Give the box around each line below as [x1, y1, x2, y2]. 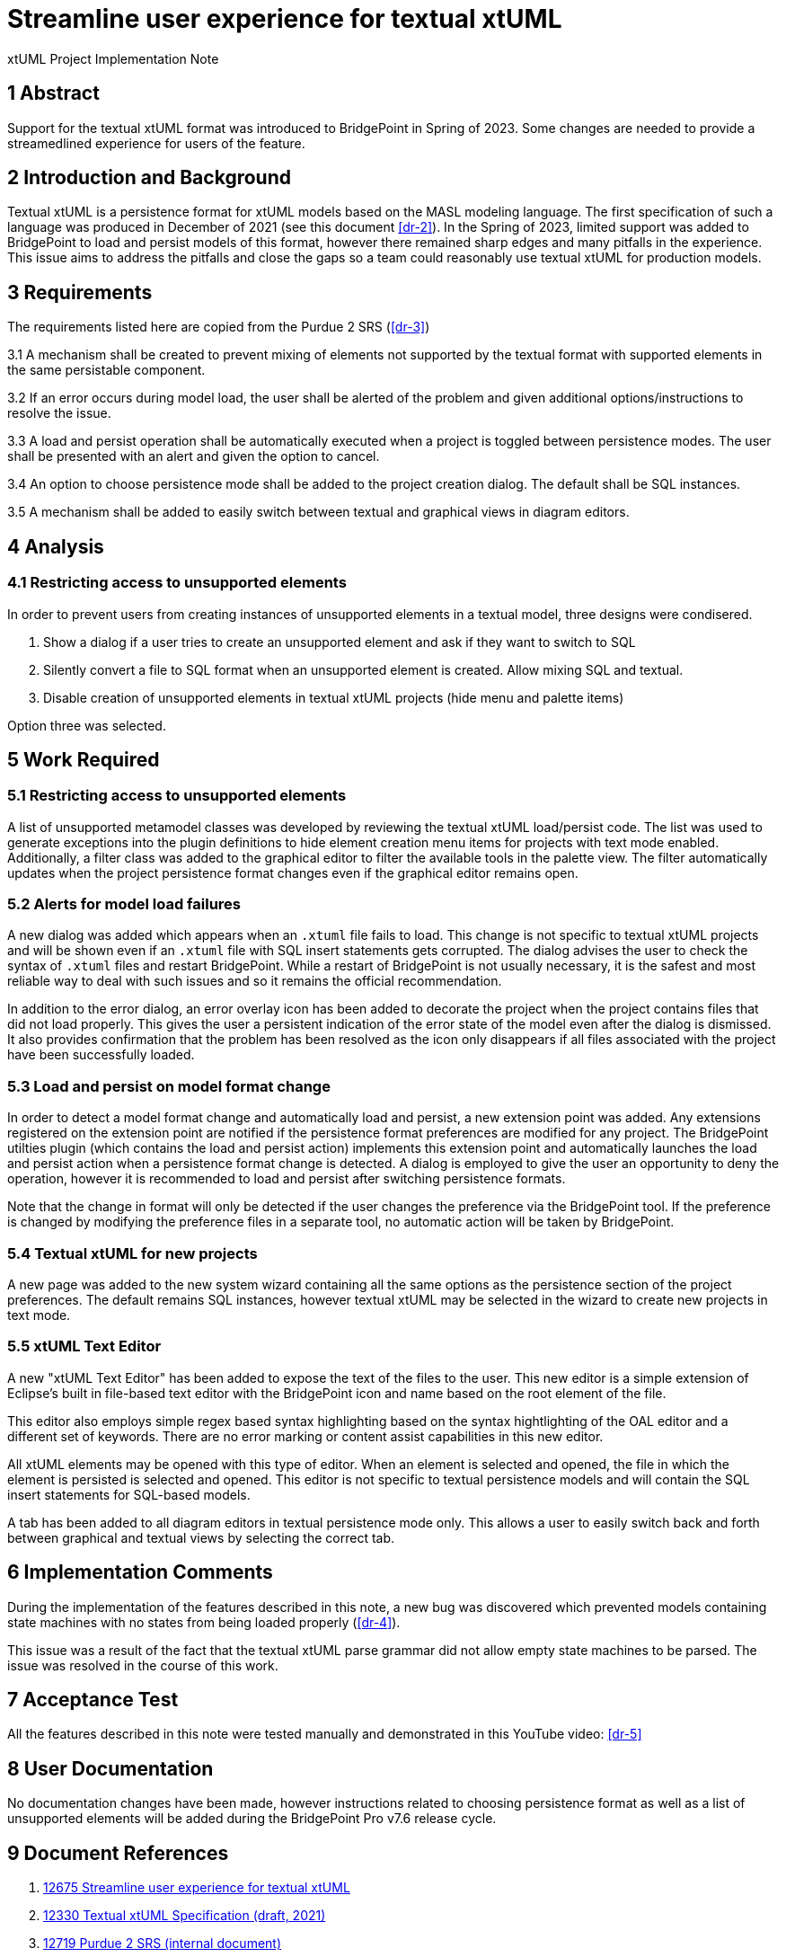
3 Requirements [7, 280, 153, 304]
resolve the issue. [7, 405, 111, 421]
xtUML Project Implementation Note [7, 50, 219, 66]
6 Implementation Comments [7, 1561, 273, 1584]
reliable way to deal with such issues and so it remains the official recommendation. [7, 973, 502, 989]
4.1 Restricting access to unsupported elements [7, 573, 347, 592]
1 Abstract [7, 82, 100, 105]
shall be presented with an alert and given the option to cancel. [7, 448, 380, 465]
